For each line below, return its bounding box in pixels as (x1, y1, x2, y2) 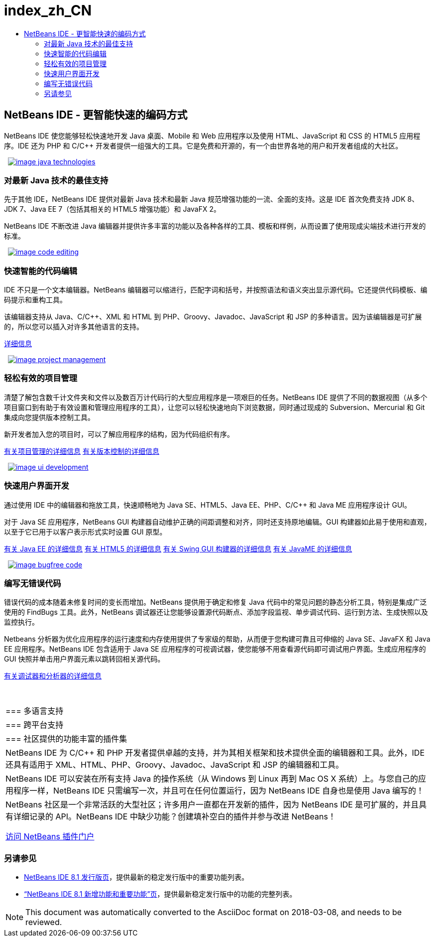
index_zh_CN (4, 2, 92, 19)
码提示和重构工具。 (4, 295, 67, 304)
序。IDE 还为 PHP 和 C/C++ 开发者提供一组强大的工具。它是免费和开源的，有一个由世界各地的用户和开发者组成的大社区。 (4, 141, 403, 150)
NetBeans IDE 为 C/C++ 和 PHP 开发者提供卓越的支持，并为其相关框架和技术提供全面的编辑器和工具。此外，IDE (5, 748, 425, 758)
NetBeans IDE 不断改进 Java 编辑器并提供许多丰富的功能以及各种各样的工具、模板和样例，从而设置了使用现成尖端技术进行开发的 (4, 222, 426, 231)
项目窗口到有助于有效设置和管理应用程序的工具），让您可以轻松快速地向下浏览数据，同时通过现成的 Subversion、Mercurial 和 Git (4, 403, 425, 411)
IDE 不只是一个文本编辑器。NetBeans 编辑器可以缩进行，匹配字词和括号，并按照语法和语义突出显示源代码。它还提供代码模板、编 (4, 285, 428, 294)
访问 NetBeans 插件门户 (5, 831, 95, 842)
